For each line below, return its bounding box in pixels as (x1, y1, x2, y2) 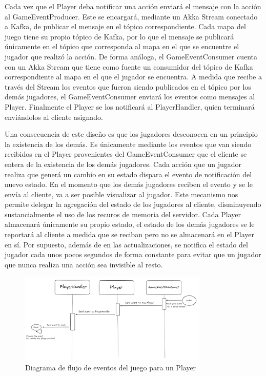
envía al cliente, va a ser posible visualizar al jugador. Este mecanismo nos (5, 189, 238, 199)
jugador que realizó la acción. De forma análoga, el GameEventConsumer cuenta (5, 51, 258, 61)
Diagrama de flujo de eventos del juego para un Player (25, 362, 196, 372)
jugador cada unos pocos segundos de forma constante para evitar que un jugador (5, 249, 261, 260)
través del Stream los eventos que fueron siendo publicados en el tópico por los (5, 81, 251, 92)
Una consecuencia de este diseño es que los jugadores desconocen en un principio (5, 129, 258, 139)
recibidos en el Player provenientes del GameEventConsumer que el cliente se (5, 149, 247, 159)
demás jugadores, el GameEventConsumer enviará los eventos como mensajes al (5, 91, 255, 102)
